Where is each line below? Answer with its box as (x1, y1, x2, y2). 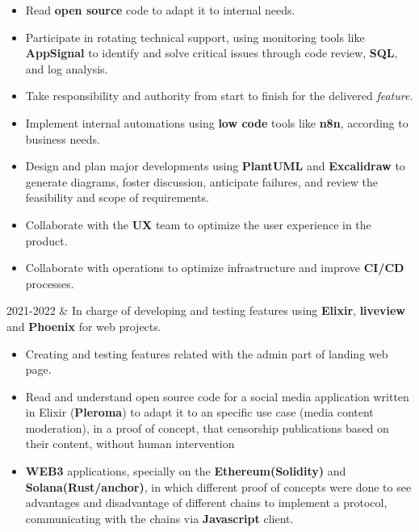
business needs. (25, 130, 100, 147)
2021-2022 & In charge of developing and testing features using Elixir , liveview (6, 302, 405, 319)
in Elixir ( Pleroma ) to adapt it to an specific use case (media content (25, 404, 374, 421)
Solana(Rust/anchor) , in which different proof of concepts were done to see (25, 478, 412, 495)
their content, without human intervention (25, 435, 235, 452)
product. (25, 232, 68, 249)
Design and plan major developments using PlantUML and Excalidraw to (25, 157, 405, 174)
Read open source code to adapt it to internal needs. (25, 2, 295, 18)
